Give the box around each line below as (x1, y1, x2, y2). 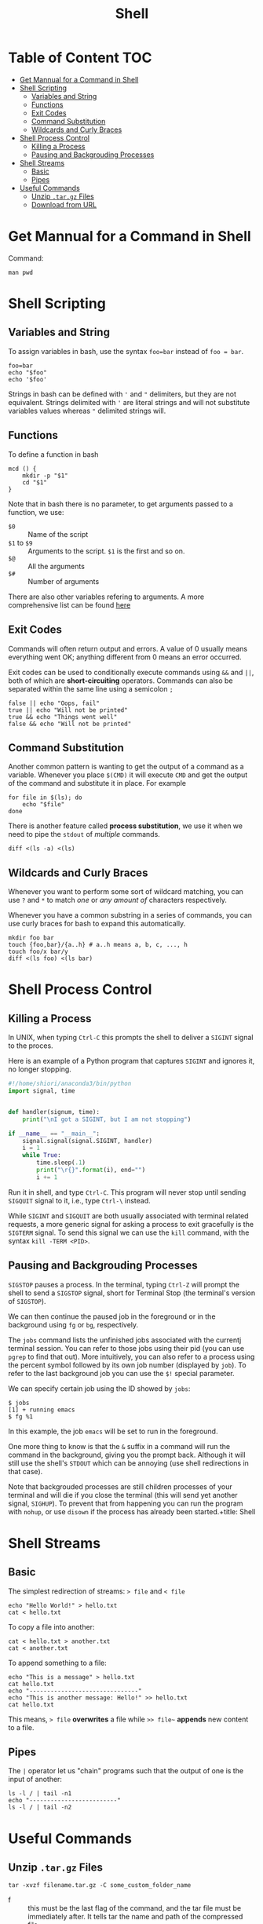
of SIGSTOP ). (8, 1296, 46, 1305)
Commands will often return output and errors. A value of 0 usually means (8, 644, 248, 653)
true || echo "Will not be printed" (8, 706, 128, 714)
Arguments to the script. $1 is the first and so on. (27, 546, 185, 556)
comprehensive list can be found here (8, 600, 131, 609)
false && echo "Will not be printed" (8, 720, 132, 728)
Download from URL (31, 199, 97, 209)
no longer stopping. (8, 1064, 72, 1074)
